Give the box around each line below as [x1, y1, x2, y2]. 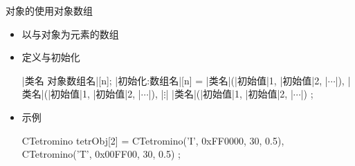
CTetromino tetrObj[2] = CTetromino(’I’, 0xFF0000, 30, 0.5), [21, 133, 284, 147]
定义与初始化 [21, 50, 80, 64]
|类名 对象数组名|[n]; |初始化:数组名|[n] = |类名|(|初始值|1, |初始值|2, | [21, 73, 328, 87]
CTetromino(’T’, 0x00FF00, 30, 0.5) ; [21, 147, 181, 161]
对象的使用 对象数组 [6, 3, 93, 17]
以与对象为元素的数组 [21, 26, 119, 41]
